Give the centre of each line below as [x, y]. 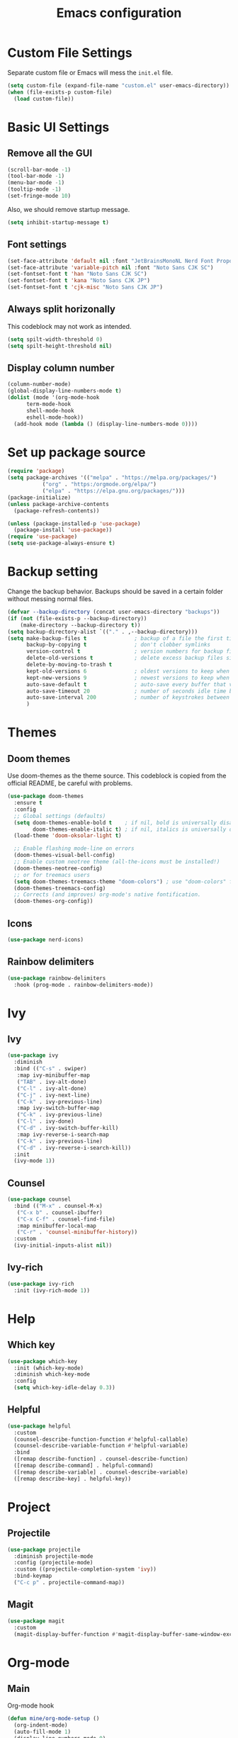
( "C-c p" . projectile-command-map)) [69, 1583]
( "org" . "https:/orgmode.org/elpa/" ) [100, 484]
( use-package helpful [39, 1426]
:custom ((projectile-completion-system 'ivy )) [85, 1569]
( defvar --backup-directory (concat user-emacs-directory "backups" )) [114, 612]
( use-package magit [36, 1621]
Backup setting [53, 572]
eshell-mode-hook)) [55, 417]
